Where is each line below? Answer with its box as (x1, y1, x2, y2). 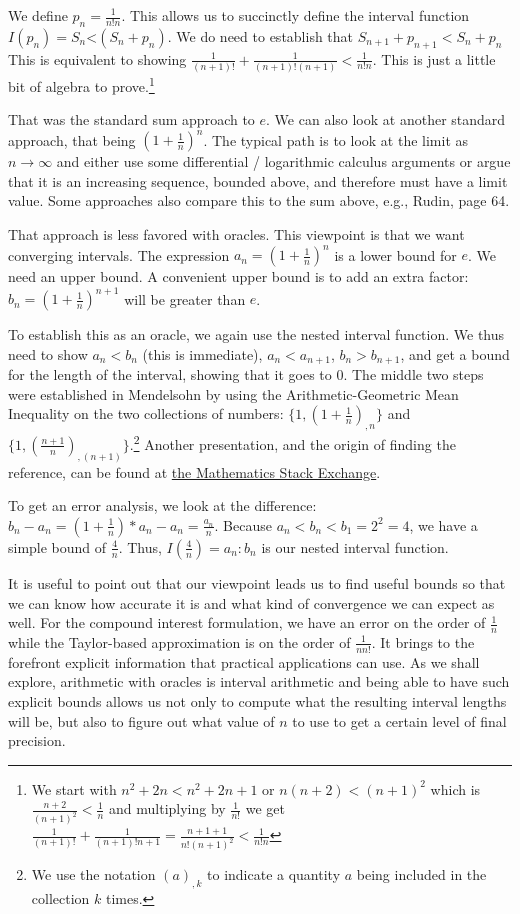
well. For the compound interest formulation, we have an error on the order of (8, 612, 486, 633)
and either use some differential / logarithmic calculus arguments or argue (56, 151, 511, 172)
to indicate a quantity (207, 864, 341, 885)
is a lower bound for (334, 244, 457, 265)
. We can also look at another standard (266, 109, 506, 130)
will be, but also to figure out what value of (8, 710, 275, 731)
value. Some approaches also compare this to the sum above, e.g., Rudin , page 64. (8, 190, 510, 211)
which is (430, 778, 481, 799)
